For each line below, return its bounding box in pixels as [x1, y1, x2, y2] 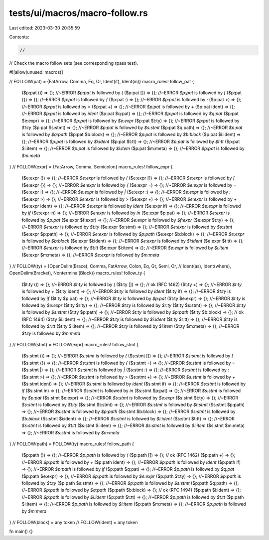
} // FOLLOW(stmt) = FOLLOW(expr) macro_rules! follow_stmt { [9, 341, 139, 347]
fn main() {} [9, 529, 33, 535]
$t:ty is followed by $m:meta [21, 330, 81, 336]
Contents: [9, 34, 29, 40]
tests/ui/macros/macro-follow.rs [9, 7, 148, 18]
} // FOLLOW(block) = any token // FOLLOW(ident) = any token [9, 519, 138, 525]
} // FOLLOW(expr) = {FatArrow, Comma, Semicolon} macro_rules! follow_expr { [9, 163, 173, 169]
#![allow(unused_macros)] [9, 69, 63, 75]
